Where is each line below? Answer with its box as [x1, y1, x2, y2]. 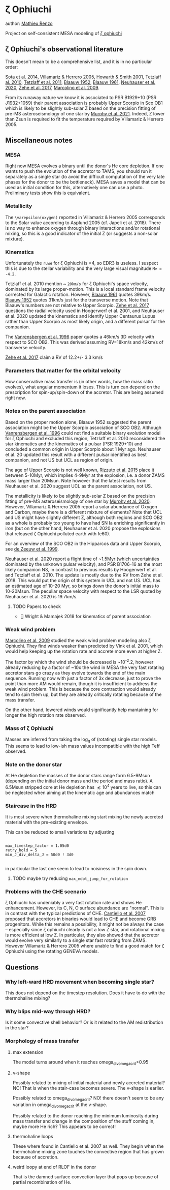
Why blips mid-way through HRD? [5, 1008, 91, 1015]
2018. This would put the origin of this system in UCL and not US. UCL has [5, 577, 161, 583]
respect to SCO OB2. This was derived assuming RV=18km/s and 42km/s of [5, 339, 164, 345]
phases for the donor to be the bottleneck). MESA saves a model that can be [5, 179, 165, 185]
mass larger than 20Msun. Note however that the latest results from [5, 477, 147, 483]
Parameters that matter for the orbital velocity [5, 367, 121, 374]
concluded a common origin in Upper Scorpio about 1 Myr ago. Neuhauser [5, 446, 161, 452]
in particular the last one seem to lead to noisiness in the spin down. [5, 865, 148, 871]
